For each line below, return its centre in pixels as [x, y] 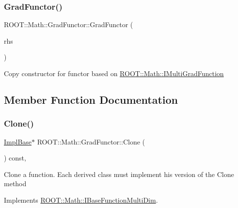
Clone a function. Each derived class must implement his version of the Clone [119, 174]
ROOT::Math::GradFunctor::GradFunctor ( [69, 24]
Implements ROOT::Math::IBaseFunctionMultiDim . [81, 200]
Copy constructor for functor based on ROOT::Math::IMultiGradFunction [114, 73]
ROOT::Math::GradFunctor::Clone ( [91, 141]
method [15, 184]
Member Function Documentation [91, 99]
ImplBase [18, 141]
